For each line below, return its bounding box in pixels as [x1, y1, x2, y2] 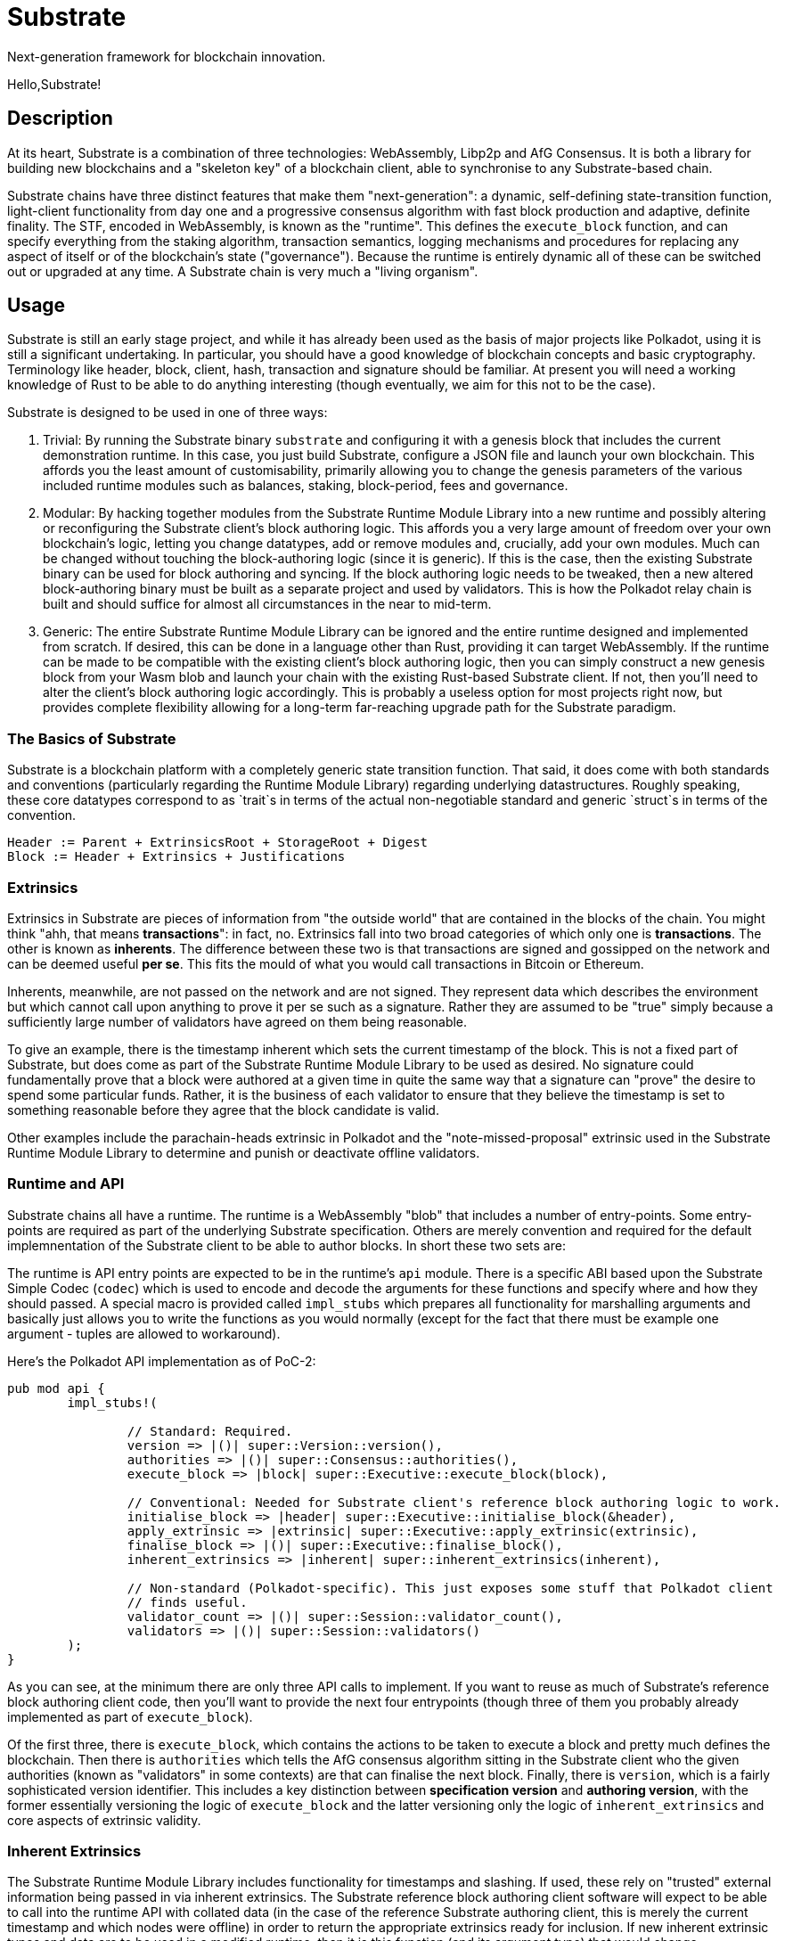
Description [7, 107, 113, 130]
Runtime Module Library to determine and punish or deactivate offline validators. [7, 1144, 480, 1160]
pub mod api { [7, 1380, 105, 1396]
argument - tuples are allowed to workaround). [7, 1325, 281, 1341]
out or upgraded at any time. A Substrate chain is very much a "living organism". [7, 263, 478, 279]
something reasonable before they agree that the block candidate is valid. [7, 1102, 439, 1118]
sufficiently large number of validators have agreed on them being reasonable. [7, 1013, 468, 1029]
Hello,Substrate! [7, 76, 102, 92]
